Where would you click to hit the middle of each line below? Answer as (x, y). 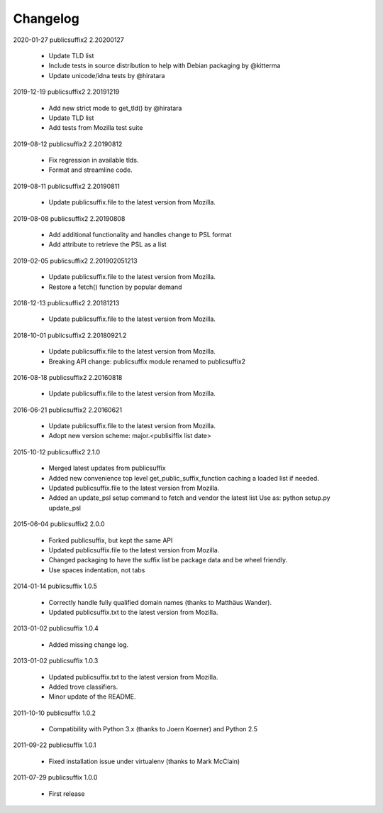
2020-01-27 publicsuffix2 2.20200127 (68, 40)
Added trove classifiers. (83, 687)
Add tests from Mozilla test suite (96, 128)
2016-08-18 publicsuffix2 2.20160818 (68, 377)
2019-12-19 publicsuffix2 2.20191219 (66, 92)
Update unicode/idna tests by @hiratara (107, 75)
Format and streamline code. (90, 170)
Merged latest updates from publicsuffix (107, 468)
